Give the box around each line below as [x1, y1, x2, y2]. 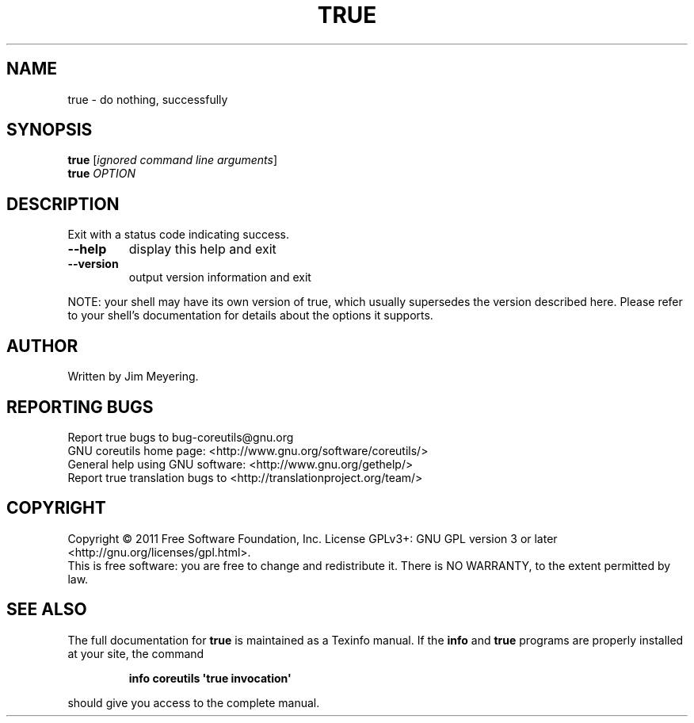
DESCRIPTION [6, 193, 120, 214]
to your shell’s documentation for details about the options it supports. [67, 308, 433, 323]
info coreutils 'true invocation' [128, 671, 292, 685]
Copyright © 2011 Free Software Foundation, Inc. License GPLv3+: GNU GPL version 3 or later [67, 531, 558, 545]
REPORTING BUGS [6, 396, 154, 417]
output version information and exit [128, 270, 311, 285]
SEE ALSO [6, 599, 87, 620]
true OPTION [67, 166, 135, 181]
